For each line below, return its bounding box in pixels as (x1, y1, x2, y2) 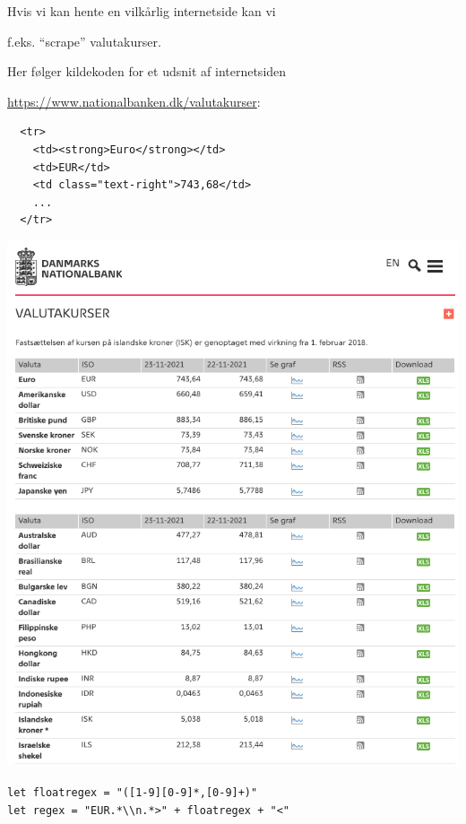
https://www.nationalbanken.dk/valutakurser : (7, 91, 261, 110)
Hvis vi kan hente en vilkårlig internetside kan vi (7, 2, 276, 20)
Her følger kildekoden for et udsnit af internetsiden (7, 62, 287, 81)
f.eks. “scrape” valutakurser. (7, 31, 161, 50)
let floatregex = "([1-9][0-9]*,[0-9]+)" (7, 786, 258, 800)
